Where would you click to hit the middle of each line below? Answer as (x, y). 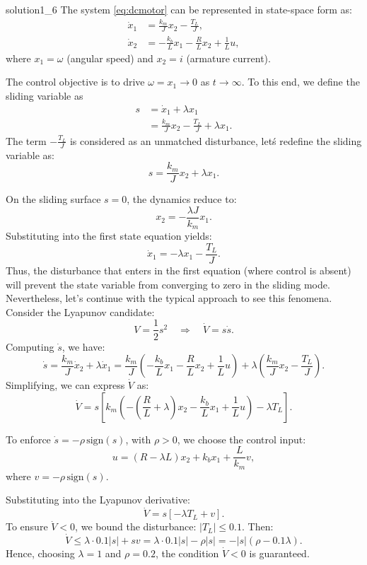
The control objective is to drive (75, 82)
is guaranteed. (279, 553)
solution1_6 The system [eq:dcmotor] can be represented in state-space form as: (179, 9)
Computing (30, 346)
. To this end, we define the (301, 82)
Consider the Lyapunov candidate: (80, 311)
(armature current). (228, 58)
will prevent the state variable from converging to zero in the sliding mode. (168, 284)
